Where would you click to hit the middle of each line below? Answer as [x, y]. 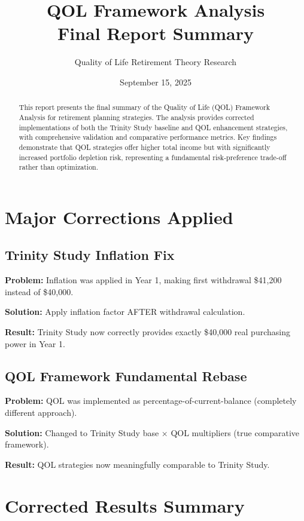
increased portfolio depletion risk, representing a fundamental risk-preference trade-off [153, 157]
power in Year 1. [35, 343]
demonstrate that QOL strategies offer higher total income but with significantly [145, 147]
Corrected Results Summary [125, 505]
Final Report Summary [156, 33]
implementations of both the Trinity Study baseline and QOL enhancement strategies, [153, 127]
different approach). [41, 413]
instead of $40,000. [39, 291]
